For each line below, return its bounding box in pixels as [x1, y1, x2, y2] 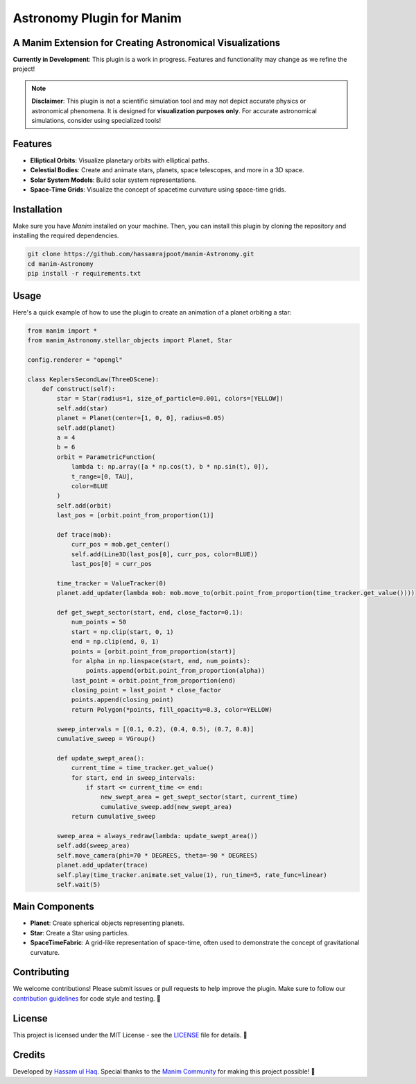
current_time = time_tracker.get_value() [71, 764, 214, 772]
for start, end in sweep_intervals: [71, 774, 196, 781]
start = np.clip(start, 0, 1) [71, 628, 174, 635]
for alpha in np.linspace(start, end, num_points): [71, 657, 251, 665]
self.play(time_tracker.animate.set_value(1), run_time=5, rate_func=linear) [56, 871, 327, 878]
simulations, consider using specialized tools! [31, 117, 162, 125]
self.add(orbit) [56, 501, 112, 510]
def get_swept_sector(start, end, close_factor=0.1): [56, 608, 243, 616]
